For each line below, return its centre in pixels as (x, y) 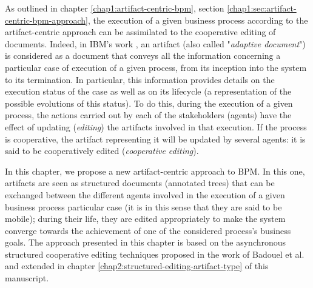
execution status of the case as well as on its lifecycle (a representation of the (148, 91)
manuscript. (27, 278)
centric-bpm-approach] (46, 20)
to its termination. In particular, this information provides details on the (140, 79)
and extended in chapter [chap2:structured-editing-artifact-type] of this (137, 266)
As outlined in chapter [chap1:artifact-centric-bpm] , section (115, 8)
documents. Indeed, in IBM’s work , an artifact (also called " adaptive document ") (155, 43)
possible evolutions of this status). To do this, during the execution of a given (149, 103)
